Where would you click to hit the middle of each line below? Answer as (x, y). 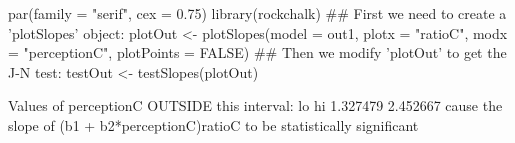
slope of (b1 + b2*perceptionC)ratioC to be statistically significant (213, 124)
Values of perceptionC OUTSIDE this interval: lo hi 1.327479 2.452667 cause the (255, 105)
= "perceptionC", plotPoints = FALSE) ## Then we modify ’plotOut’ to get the (257, 52)
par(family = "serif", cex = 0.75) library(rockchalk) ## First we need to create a (257, 13)
